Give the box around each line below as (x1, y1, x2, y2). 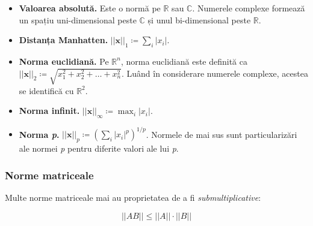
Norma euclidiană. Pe (19, 55, 109, 67)
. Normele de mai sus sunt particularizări (146, 128, 297, 140)
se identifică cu (19, 84, 74, 97)
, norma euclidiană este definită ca (120, 55, 248, 67)
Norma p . (19, 128, 60, 140)
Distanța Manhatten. (19, 34, 108, 46)
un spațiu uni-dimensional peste (19, 13, 137, 26)
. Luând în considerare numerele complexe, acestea (121, 67, 308, 79)
